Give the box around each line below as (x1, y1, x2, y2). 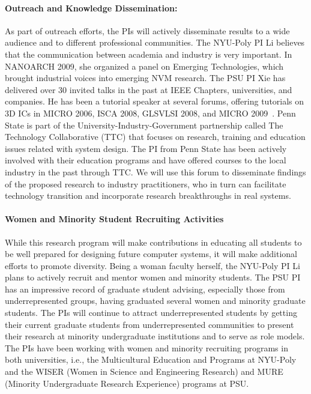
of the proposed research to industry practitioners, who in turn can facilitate (5, 177, 286, 190)
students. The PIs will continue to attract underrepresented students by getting (5, 306, 297, 319)
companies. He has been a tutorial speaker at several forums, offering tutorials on (5, 95, 304, 108)
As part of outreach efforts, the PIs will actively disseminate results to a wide (5, 24, 290, 37)
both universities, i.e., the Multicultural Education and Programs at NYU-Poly (5, 353, 297, 366)
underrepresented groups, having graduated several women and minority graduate (5, 294, 306, 307)
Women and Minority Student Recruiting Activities (5, 213, 224, 225)
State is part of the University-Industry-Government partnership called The (5, 118, 283, 131)
